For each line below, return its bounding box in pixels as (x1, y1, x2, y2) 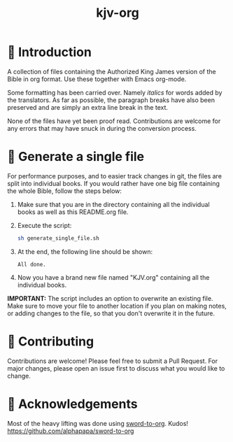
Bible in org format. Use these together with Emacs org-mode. (7, 75, 187, 83)
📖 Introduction (7, 44, 92, 60)
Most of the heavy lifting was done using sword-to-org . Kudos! (7, 419, 189, 427)
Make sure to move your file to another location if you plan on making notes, (7, 301, 227, 310)
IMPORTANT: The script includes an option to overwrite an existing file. (7, 294, 213, 302)
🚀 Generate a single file (7, 149, 145, 165)
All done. (17, 261, 47, 268)
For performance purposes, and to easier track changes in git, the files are (7, 171, 223, 180)
